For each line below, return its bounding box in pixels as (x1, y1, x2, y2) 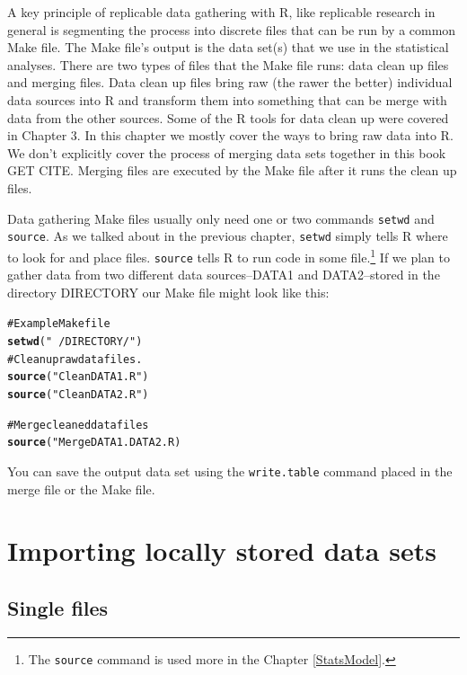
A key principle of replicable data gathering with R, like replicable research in (7, 3, 436, 21)
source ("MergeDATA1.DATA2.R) (7, 436, 181, 449)
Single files (7, 593, 109, 621)
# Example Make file (7, 317, 110, 331)
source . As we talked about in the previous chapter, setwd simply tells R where (7, 226, 448, 245)
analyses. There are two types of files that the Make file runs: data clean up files (7, 55, 449, 74)
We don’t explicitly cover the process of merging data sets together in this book (7, 143, 446, 162)
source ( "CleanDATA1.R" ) (7, 370, 149, 384)
